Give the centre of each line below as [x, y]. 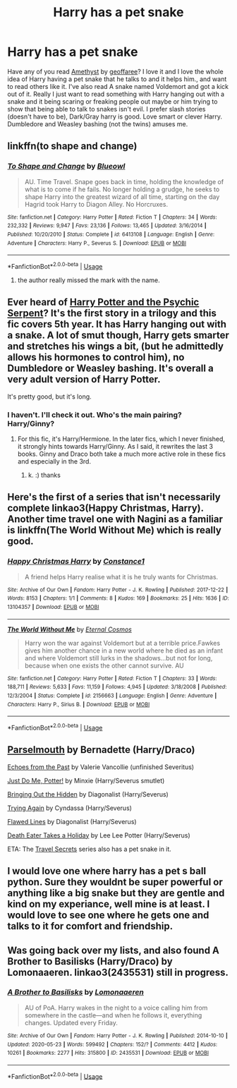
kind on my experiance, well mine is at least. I [109, 904]
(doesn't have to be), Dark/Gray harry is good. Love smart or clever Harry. [115, 116]
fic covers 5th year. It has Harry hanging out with [117, 324]
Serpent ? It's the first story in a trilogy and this [112, 314]
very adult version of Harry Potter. [84, 379]
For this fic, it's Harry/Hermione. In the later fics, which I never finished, [121, 439]
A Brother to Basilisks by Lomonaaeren [76, 992]
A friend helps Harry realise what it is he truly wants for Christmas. [121, 576]
